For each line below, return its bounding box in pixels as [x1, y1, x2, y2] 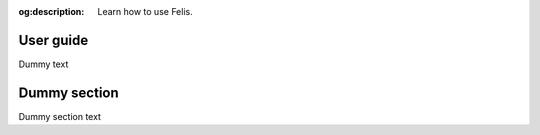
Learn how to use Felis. [97, 6, 194, 17]
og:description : [18, 6, 85, 17]
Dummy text [18, 58, 69, 70]
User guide [18, 31, 89, 49]
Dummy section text [18, 110, 102, 122]
